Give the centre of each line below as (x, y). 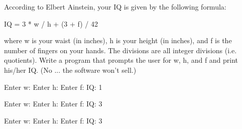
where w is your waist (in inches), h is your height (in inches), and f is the (118, 40)
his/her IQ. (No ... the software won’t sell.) (70, 70)
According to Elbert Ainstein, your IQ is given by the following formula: (115, 7)
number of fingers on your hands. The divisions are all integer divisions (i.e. (120, 50)
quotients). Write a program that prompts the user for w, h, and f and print (121, 60)
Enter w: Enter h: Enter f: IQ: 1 (53, 87)
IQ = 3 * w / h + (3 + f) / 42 (51, 23)
